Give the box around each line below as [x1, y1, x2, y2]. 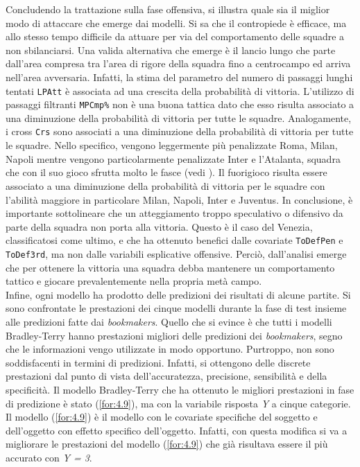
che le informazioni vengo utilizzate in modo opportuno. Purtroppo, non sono [6, 342, 334, 356]
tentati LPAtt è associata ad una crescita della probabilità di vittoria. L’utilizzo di [6, 83, 354, 98]
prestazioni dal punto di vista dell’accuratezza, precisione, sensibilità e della [6, 369, 327, 383]
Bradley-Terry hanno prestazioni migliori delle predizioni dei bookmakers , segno [6, 328, 343, 342]
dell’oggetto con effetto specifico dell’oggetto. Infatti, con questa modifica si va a [6, 423, 348, 437]
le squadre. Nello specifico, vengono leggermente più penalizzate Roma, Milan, [6, 138, 338, 152]
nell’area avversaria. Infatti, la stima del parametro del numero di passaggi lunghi [6, 69, 353, 84]
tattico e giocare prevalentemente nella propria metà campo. [6, 274, 262, 288]
